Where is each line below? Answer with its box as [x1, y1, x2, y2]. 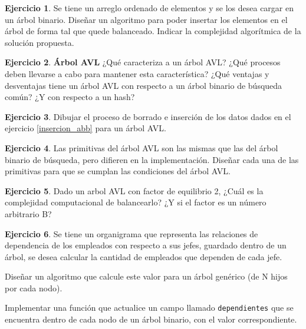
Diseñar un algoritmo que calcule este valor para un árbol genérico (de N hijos [5, 270, 288, 283]
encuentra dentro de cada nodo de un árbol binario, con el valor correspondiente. [5, 313, 297, 325]
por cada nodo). [5, 281, 62, 294]
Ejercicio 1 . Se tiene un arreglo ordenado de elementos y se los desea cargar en [5, 2, 294, 14]
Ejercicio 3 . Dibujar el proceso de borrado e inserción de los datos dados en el [5, 110, 291, 122]
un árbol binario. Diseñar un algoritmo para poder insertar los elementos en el [5, 13, 288, 25]
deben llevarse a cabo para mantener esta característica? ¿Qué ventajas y [5, 67, 269, 79]
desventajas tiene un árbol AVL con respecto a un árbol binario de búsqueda [5, 79, 282, 91]
